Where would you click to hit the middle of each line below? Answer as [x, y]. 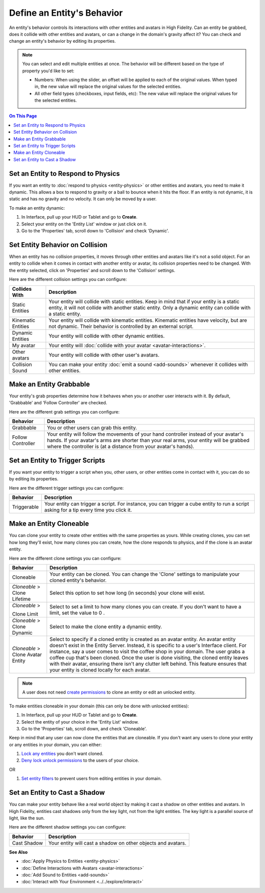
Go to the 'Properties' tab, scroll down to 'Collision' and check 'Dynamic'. [95, 231]
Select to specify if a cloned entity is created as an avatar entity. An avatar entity [142, 639]
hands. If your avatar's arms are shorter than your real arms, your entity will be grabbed [148, 441]
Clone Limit [25, 614]
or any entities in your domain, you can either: [55, 745]
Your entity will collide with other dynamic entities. [106, 335]
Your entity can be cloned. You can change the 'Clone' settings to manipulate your [145, 574]
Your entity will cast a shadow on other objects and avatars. [117, 843]
